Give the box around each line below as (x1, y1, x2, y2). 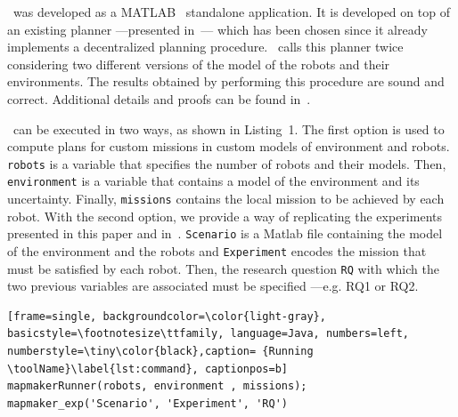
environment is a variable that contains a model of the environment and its (7, 172, 420, 190)
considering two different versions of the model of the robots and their (7, 54, 390, 73)
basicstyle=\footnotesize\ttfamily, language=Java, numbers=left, (7, 327, 410, 341)
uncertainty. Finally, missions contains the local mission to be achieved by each (7, 189, 445, 208)
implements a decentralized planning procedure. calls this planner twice (7, 37, 404, 56)
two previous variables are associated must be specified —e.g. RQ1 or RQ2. (7, 277, 419, 295)
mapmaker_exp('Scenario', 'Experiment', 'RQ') (7, 397, 288, 410)
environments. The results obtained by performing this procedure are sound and (7, 72, 445, 91)
